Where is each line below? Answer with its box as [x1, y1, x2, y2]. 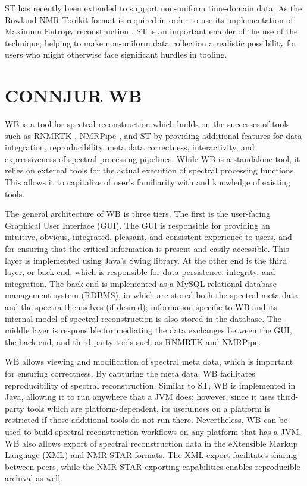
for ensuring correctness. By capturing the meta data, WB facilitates [5, 367, 255, 379]
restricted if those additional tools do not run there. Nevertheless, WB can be [5, 414, 288, 426]
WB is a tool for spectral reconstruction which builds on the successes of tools [5, 118, 290, 130]
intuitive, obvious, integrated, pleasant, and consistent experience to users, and [5, 231, 292, 243]
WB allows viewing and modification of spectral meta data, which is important [5, 355, 293, 368]
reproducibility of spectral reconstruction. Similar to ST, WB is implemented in [5, 378, 296, 391]
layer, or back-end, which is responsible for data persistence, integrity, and [5, 266, 275, 278]
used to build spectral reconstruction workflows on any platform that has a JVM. [5, 425, 302, 437]
